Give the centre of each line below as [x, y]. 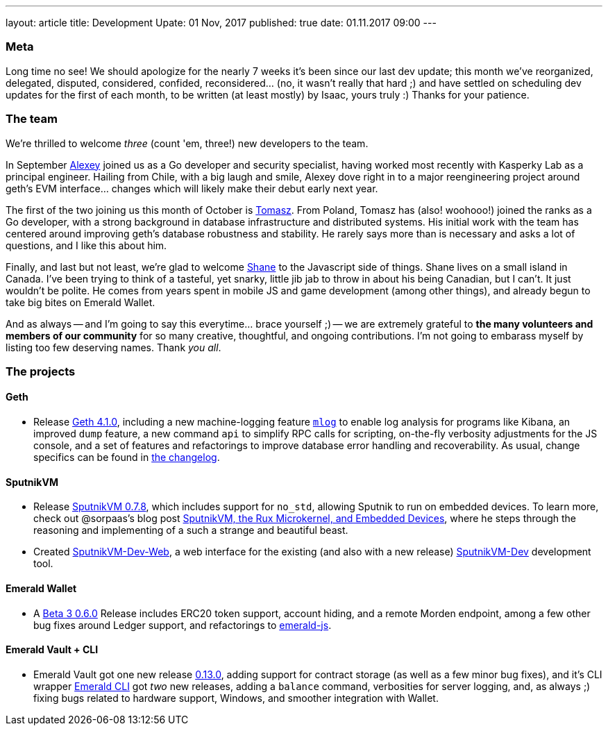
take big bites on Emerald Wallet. [81, 302]
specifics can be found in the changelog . [127, 457]
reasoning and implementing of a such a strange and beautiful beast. [191, 530]
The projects [41, 371]
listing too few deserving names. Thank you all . [113, 347]
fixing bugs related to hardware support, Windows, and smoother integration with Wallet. [236, 698]
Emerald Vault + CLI [52, 650]
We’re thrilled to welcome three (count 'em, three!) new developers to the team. [187, 143]
